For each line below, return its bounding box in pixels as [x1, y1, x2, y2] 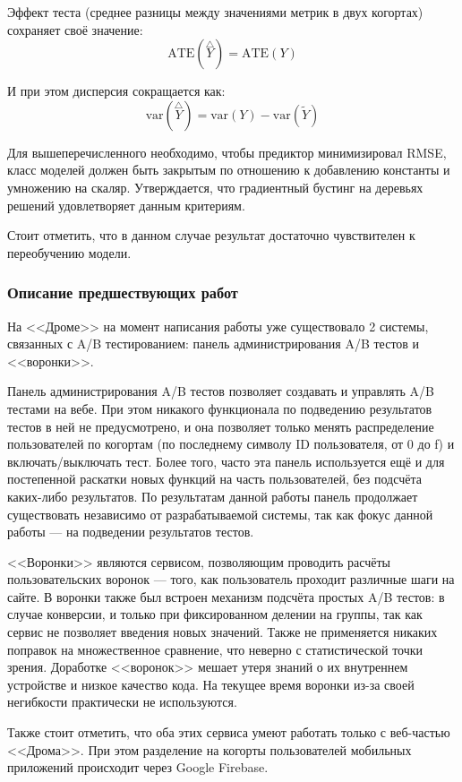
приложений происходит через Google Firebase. [7, 758, 269, 777]
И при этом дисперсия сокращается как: [7, 82, 226, 100]
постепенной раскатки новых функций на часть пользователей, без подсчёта [7, 469, 422, 488]
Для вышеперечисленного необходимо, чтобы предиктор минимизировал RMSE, [7, 142, 447, 161]
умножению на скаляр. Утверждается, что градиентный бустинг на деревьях [7, 177, 423, 196]
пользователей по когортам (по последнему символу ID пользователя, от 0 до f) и [7, 434, 455, 453]
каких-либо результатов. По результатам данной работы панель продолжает [7, 486, 418, 505]
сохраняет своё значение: [7, 20, 143, 39]
